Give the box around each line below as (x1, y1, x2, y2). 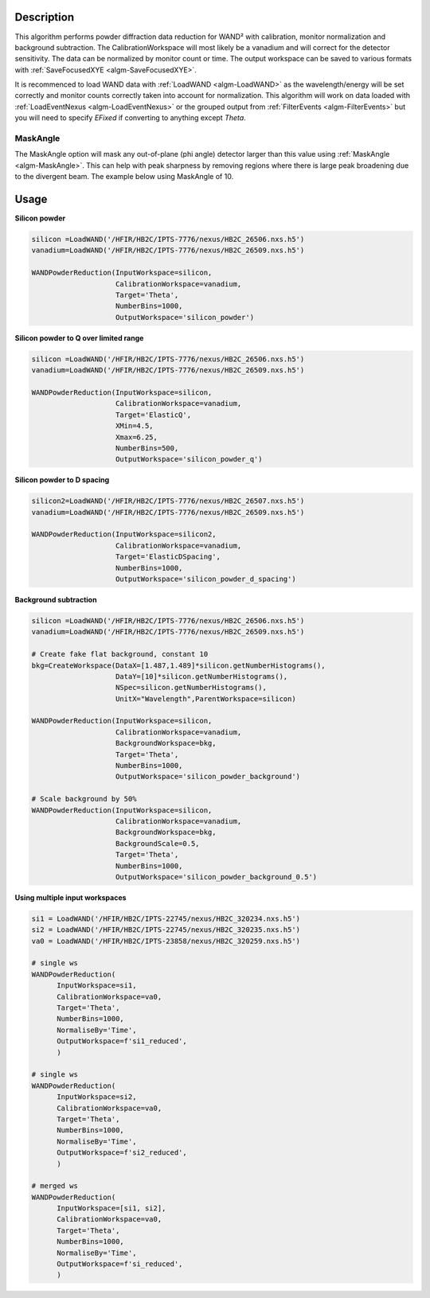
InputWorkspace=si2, (57, 1093, 137, 1101)
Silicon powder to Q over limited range (14, 333, 144, 342)
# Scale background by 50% (31, 794, 137, 804)
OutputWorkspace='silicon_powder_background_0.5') (115, 872, 318, 881)
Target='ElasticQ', (115, 410, 191, 419)
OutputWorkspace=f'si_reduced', (57, 1260, 183, 1269)
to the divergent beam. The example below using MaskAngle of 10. (14, 172, 234, 181)
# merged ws (31, 1182, 79, 1191)
